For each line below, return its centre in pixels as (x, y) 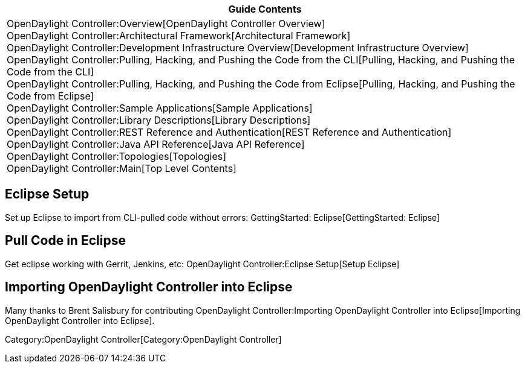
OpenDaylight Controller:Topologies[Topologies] (117, 156)
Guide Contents (265, 9)
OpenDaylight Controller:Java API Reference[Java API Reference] (156, 144)
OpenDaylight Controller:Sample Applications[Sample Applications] (160, 108)
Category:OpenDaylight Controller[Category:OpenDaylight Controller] (143, 339)
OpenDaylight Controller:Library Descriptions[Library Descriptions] (159, 120)
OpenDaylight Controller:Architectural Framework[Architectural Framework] (179, 36)
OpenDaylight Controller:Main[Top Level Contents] (122, 168)
